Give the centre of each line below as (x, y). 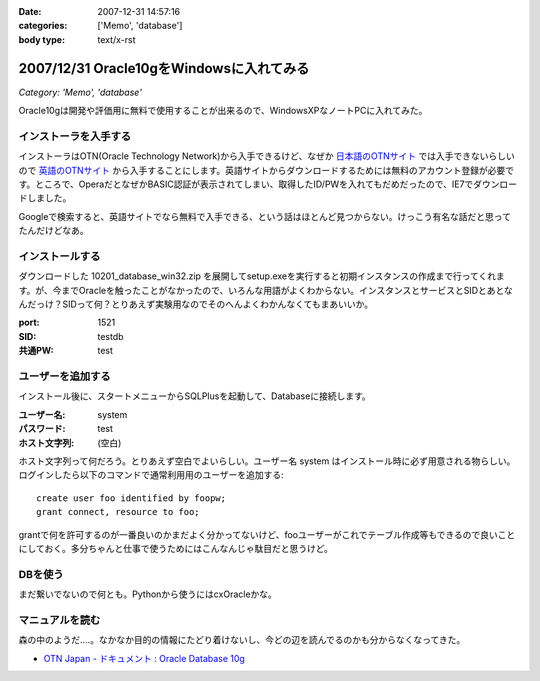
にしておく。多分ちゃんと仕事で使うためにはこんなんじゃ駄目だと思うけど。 (176, 548)
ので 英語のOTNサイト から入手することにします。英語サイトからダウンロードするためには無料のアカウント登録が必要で (266, 170)
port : (29, 322)
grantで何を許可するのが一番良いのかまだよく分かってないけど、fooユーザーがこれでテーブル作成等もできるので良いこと (267, 534)
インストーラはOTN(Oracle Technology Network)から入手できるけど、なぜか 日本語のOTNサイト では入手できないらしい (266, 156)
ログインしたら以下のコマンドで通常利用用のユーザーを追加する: (151, 475)
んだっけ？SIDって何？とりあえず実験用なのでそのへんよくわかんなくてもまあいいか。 (196, 304)
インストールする (59, 256)
